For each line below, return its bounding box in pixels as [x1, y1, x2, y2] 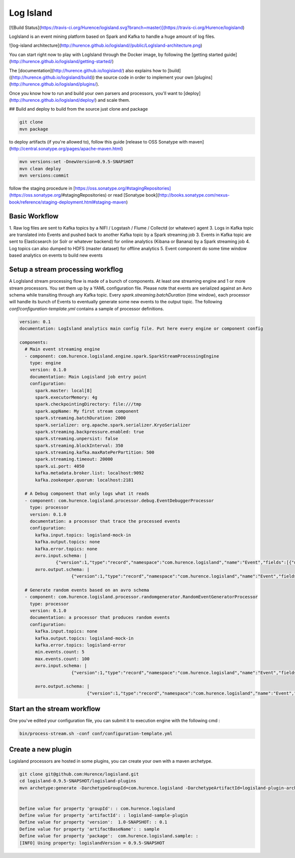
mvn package [19, 126, 49, 132]
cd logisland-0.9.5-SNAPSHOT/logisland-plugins [19, 778, 136, 784]
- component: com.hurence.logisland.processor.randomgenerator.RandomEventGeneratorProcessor [25, 594, 258, 600]
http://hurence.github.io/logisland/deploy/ [10, 97, 95, 103]
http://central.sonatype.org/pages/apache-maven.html [10, 146, 121, 152]
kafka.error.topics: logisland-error [35, 642, 126, 648]
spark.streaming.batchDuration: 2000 [35, 415, 126, 421]
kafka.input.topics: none [35, 628, 98, 634]
